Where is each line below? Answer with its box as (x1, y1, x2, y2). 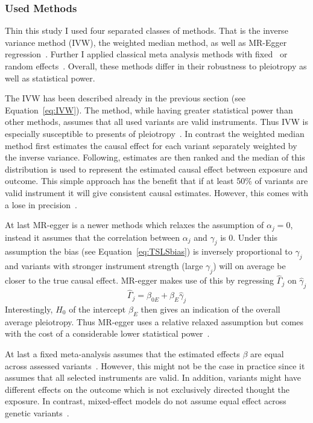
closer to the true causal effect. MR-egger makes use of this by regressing (5, 274, 274, 287)
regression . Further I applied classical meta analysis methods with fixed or (5, 48, 288, 60)
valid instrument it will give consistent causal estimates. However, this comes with (5, 186, 309, 199)
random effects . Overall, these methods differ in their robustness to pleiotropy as (5, 60, 307, 72)
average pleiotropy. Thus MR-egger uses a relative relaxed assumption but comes (5, 315, 304, 328)
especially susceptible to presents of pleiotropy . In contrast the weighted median (5, 127, 305, 139)
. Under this (233, 231, 277, 243)
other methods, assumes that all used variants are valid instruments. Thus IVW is (5, 115, 308, 128)
